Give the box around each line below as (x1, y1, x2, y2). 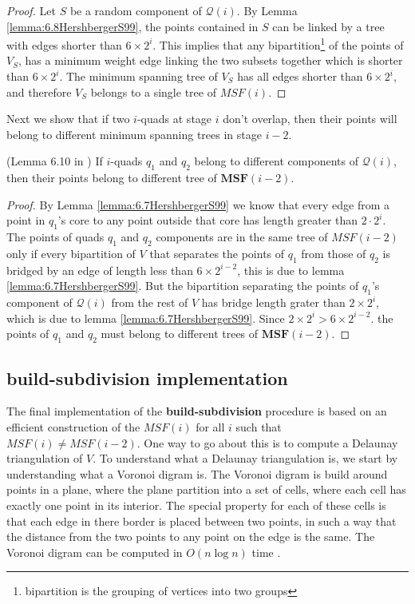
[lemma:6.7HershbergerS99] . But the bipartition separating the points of (6, 277, 359, 294)
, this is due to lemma (237, 261, 345, 278)
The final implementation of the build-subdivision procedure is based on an (6, 403, 387, 419)
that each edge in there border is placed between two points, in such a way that (6, 512, 397, 529)
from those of (301, 244, 366, 261)
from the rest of (111, 294, 188, 311)
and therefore (6, 83, 72, 100)
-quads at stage (136, 110, 212, 127)
